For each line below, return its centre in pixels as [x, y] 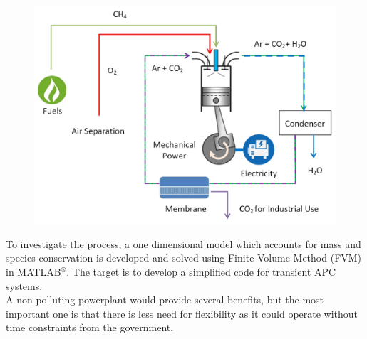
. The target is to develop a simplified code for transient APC [201, 272]
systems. [24, 285]
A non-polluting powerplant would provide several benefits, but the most [165, 300]
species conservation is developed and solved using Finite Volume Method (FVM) [184, 258]
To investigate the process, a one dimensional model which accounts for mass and [183, 243]
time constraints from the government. [90, 327]
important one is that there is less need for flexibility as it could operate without [182, 313]
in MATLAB [33, 272]
